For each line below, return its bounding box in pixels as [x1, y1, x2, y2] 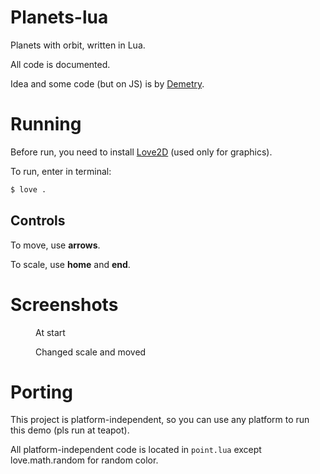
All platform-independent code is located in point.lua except [10, 444, 262, 456]
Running [10, 113, 82, 136]
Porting [10, 381, 73, 403]
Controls [10, 212, 66, 230]
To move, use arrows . [10, 239, 101, 251]
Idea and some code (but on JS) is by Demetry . [10, 77, 205, 90]
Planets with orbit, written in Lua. [10, 39, 146, 51]
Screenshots [10, 293, 119, 316]
